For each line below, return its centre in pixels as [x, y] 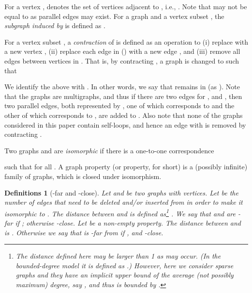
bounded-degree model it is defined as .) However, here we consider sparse [125, 265]
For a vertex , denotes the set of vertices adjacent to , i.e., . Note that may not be [126, 6]
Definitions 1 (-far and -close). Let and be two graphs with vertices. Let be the [121, 192]
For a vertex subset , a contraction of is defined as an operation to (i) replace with [126, 41]
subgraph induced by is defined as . [55, 25]
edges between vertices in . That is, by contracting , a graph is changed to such [122, 60]
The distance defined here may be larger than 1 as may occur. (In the [118, 256]
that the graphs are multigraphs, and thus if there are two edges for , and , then [123, 96]
